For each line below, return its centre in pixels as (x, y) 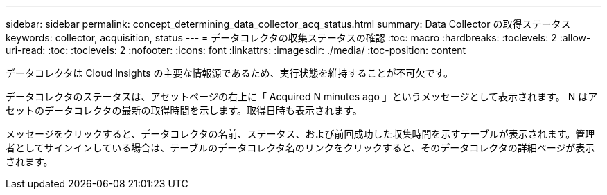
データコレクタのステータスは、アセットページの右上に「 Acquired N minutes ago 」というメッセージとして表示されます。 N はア (302, 96)
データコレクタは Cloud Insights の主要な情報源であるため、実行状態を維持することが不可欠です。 (230, 73)
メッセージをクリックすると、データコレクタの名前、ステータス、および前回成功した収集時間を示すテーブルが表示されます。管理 (300, 134)
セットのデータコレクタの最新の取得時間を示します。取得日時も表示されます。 (184, 110)
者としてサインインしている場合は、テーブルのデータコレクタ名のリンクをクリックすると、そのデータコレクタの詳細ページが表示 (300, 148)
